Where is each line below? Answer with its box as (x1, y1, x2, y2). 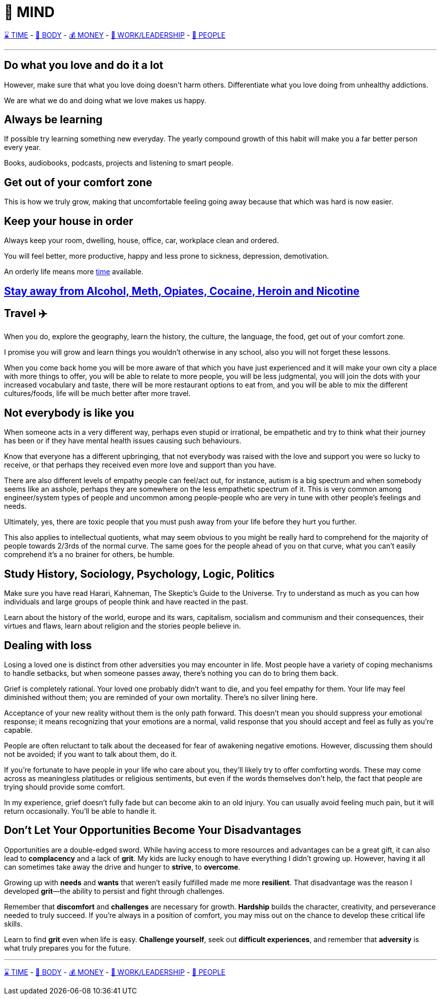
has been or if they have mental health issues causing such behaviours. (4, 436, 242, 445)
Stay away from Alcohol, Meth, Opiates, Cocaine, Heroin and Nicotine (4, 284, 360, 297)
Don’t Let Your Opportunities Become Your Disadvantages (4, 824, 302, 837)
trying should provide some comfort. (4, 782, 125, 791)
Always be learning (4, 113, 103, 126)
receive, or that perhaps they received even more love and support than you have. (4, 460, 276, 470)
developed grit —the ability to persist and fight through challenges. (4, 886, 225, 895)
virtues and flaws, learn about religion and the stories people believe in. (4, 622, 241, 631)
